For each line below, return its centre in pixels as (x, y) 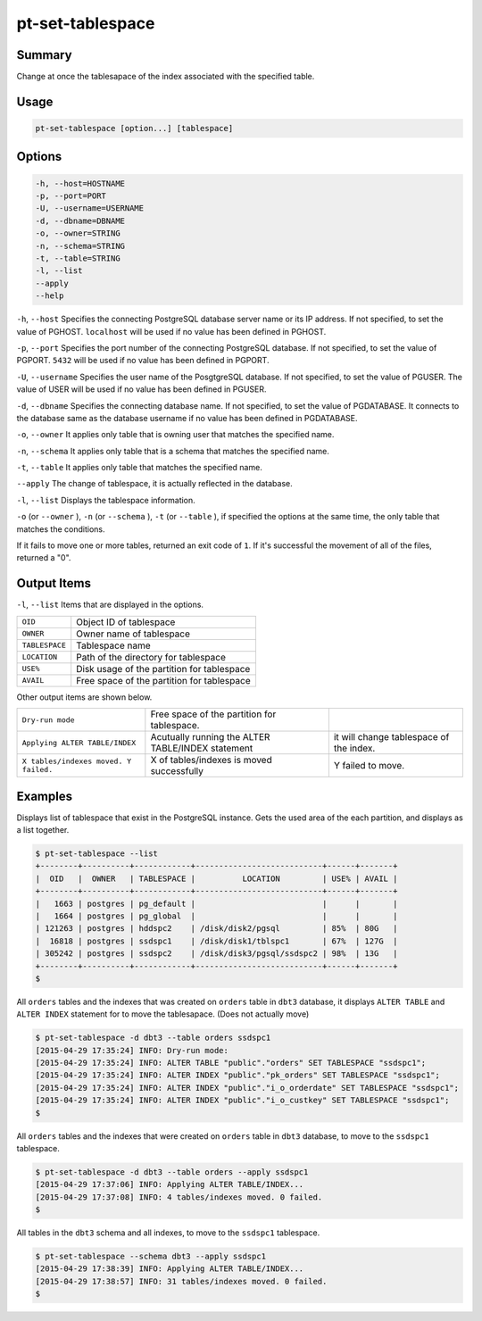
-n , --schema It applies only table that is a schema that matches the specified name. (173, 451)
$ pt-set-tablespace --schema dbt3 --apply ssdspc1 (151, 1257)
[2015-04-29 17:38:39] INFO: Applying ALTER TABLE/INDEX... (170, 1269)
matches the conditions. (61, 529)
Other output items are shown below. (84, 697)
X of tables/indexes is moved (211, 760)
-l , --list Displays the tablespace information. (106, 500)
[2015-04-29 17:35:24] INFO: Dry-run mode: (132, 1050)
